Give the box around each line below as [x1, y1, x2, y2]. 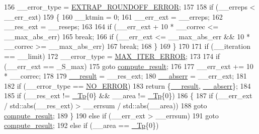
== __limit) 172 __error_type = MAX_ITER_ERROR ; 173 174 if [4, 50, 220, 61]
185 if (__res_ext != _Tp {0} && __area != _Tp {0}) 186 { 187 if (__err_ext [4, 90, 252, 101]
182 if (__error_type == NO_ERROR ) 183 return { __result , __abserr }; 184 [4, 80, 251, 91]
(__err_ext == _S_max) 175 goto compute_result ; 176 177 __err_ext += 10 [4, 60, 253, 71]
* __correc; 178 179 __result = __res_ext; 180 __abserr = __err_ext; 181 [4, 71, 247, 81]
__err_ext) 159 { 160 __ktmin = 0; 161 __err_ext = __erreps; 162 [4, 11, 223, 22]
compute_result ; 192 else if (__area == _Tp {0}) [4, 120, 159, 130]
